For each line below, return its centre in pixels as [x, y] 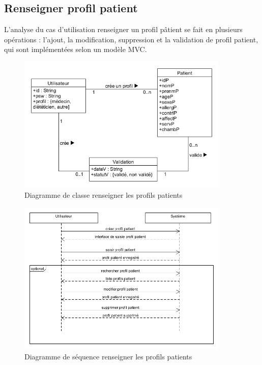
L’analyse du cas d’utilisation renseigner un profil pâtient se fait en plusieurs [123, 29]
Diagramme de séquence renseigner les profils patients [108, 356]
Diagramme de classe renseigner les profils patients [104, 195]
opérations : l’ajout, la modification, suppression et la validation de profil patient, [131, 39]
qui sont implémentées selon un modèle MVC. [76, 49]
